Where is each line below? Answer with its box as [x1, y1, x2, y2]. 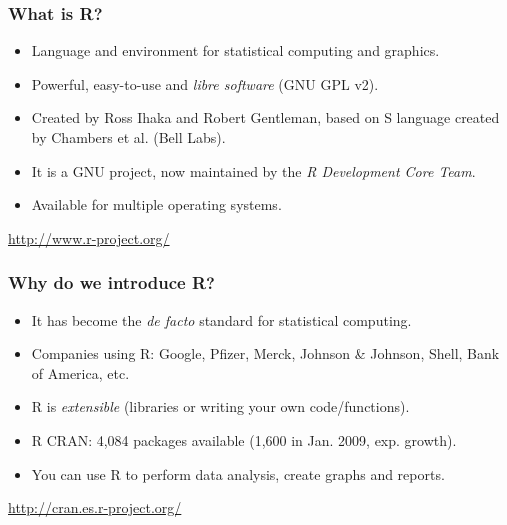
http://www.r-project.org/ [8, 227, 170, 248]
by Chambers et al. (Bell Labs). [31, 127, 226, 147]
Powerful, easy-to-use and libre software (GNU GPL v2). [31, 73, 379, 94]
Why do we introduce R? [8, 270, 215, 295]
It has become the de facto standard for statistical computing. [31, 309, 412, 330]
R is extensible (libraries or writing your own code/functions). [31, 396, 410, 417]
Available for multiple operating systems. [31, 194, 282, 215]
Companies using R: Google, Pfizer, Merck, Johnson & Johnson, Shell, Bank [31, 343, 500, 364]
